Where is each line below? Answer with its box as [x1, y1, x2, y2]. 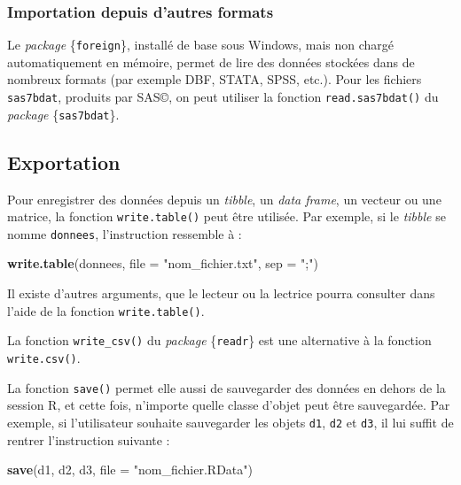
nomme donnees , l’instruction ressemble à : [7, 224, 242, 242]
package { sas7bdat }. [7, 104, 120, 123]
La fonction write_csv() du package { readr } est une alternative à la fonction [7, 331, 432, 350]
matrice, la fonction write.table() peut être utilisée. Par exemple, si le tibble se [7, 207, 446, 226]
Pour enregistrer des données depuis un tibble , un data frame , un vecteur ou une [7, 189, 441, 208]
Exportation [7, 148, 121, 175]
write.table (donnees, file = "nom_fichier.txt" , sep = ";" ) [7, 254, 318, 273]
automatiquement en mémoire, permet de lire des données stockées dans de [7, 52, 415, 71]
